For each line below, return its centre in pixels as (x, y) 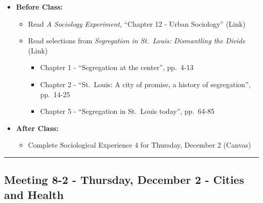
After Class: (37, 128)
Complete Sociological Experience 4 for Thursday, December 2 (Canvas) (140, 145)
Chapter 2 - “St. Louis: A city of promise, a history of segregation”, (145, 84)
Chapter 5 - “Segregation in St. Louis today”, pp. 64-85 (127, 111)
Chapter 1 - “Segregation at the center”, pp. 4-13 (117, 67)
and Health (34, 194)
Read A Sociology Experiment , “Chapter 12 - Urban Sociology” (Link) (137, 23)
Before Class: (39, 7)
